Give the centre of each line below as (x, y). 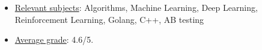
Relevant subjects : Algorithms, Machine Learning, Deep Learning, (136, 7)
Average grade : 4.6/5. (54, 39)
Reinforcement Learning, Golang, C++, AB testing (109, 19)
